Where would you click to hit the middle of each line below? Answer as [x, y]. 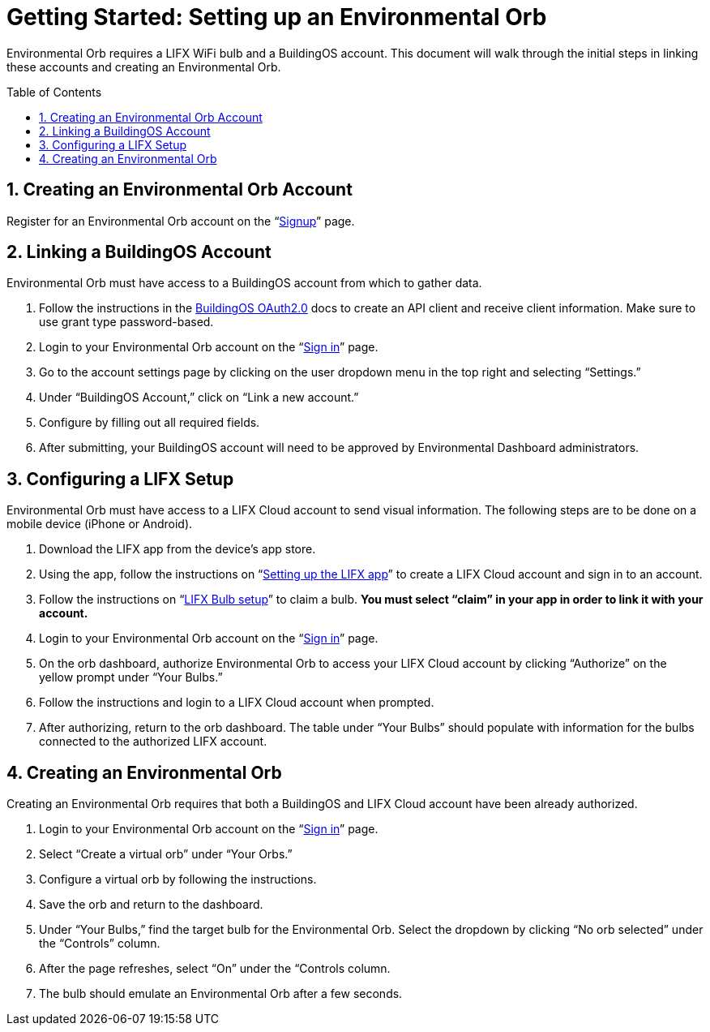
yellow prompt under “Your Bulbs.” [131, 677]
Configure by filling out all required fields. [150, 423]
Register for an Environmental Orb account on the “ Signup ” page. [181, 221]
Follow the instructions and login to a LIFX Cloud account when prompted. [237, 703]
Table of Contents [54, 92]
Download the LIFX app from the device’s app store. [177, 549]
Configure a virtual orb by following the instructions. [178, 879]
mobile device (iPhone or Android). [100, 524]
